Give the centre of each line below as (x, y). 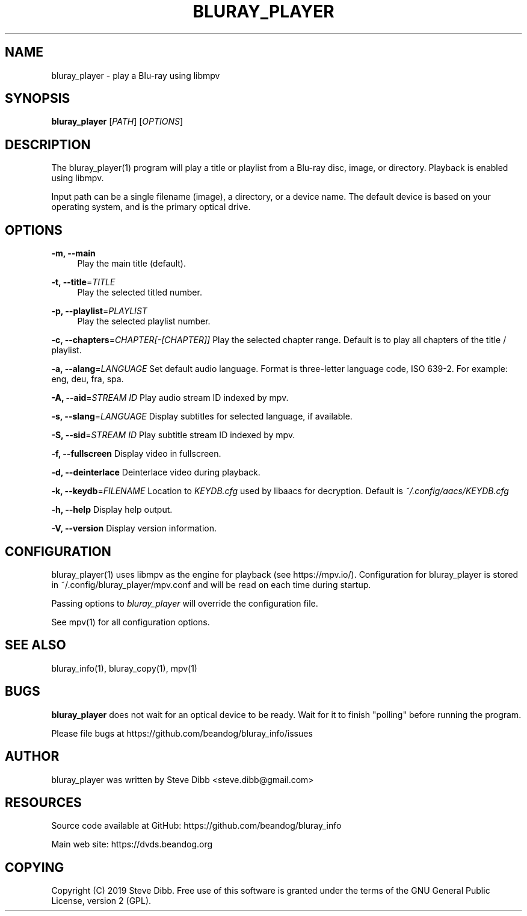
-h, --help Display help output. (112, 510)
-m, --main (73, 253)
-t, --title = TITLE (83, 282)
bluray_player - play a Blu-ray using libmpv (136, 75)
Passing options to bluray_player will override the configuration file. (185, 603)
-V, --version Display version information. (134, 528)
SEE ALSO (35, 645)
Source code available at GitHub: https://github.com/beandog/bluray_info (196, 826)
